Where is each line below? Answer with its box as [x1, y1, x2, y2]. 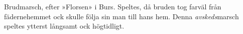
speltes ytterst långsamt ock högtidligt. [4, 21, 125, 31]
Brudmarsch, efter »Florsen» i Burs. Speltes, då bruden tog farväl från [4, 1, 221, 11]
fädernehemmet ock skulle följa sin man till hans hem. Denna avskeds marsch [4, 11, 239, 21]
